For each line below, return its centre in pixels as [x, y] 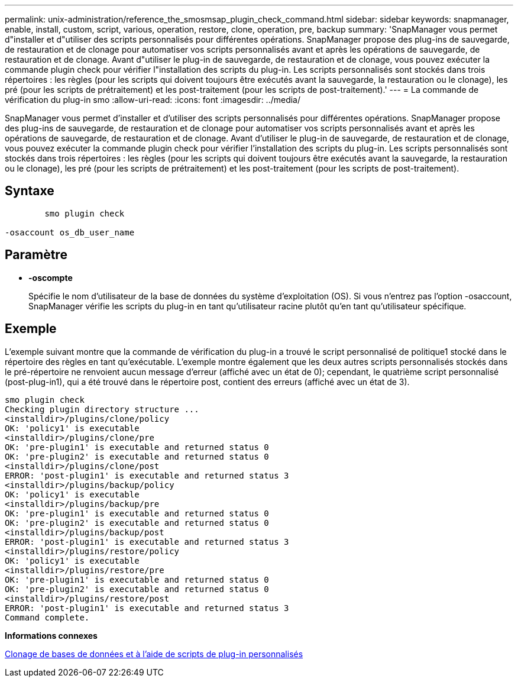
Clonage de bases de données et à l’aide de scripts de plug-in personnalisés [154, 654]
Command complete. [47, 617]
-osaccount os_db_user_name [70, 232]
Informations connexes [51, 635]
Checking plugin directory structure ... [102, 409]
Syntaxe [30, 191]
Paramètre [36, 255]
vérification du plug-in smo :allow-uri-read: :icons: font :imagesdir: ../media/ [153, 100]
